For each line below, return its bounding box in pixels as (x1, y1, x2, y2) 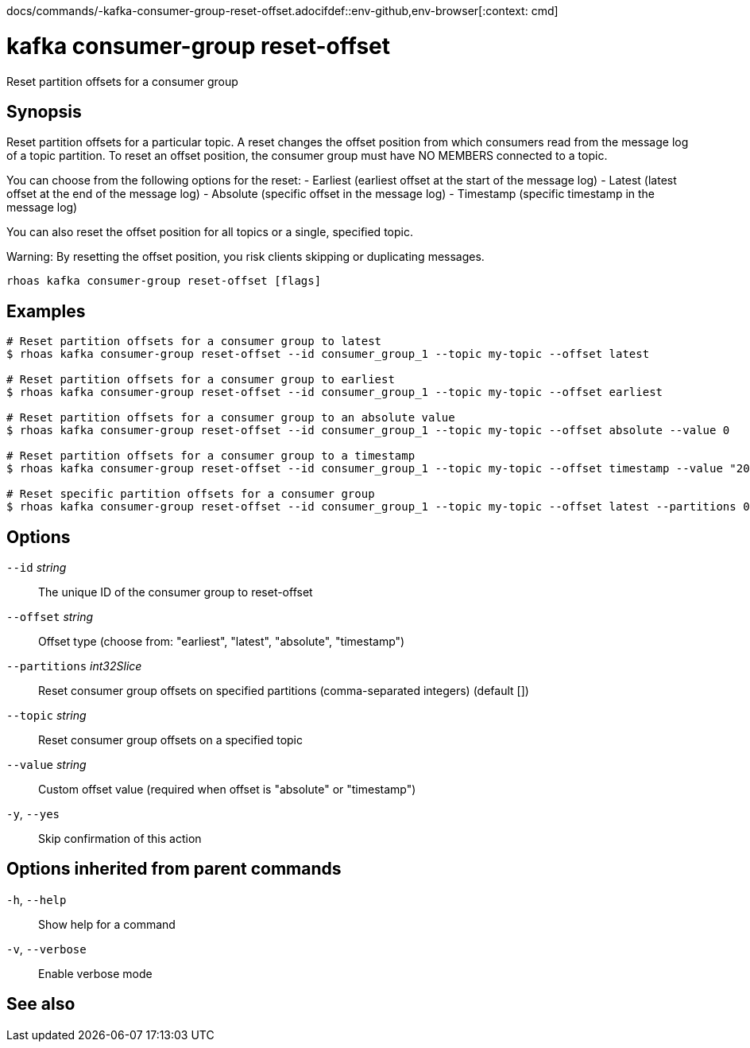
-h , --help (6, 892, 67, 906)
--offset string (6, 610, 94, 624)
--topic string (6, 708, 87, 723)
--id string (6, 561, 67, 575)
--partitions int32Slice (6, 659, 142, 673)
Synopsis (6, 101, 82, 122)
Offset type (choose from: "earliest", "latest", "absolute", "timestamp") (38, 635, 405, 649)
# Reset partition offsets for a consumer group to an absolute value (6, 411, 455, 425)
